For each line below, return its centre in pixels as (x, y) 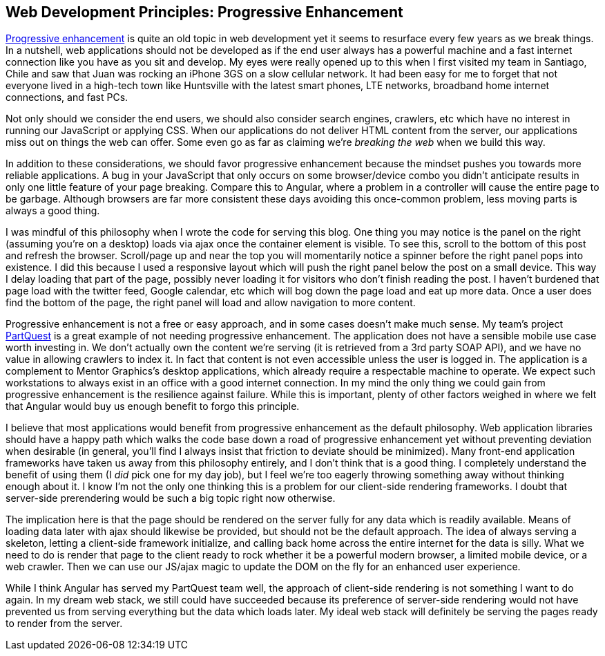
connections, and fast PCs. (67, 97)
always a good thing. (53, 211)
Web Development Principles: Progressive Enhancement (204, 12)
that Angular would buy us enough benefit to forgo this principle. (153, 406)
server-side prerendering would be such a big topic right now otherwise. (171, 498)
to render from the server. (64, 624)
